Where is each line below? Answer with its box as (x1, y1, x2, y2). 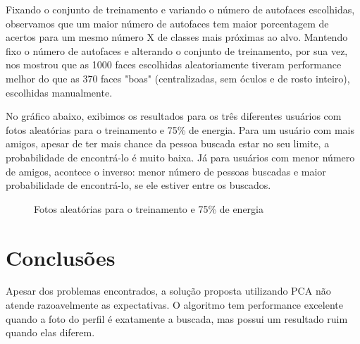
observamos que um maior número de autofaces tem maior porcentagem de (6, 16, 329, 30)
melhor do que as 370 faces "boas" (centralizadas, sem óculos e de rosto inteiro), (6, 70, 350, 85)
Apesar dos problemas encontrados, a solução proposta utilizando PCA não (6, 283, 331, 298)
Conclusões (6, 242, 116, 271)
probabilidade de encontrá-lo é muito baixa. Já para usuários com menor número (6, 149, 355, 164)
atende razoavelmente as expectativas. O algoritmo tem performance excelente (6, 297, 343, 312)
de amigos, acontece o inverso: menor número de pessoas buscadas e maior (6, 164, 326, 178)
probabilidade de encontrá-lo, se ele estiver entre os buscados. (6, 178, 271, 192)
